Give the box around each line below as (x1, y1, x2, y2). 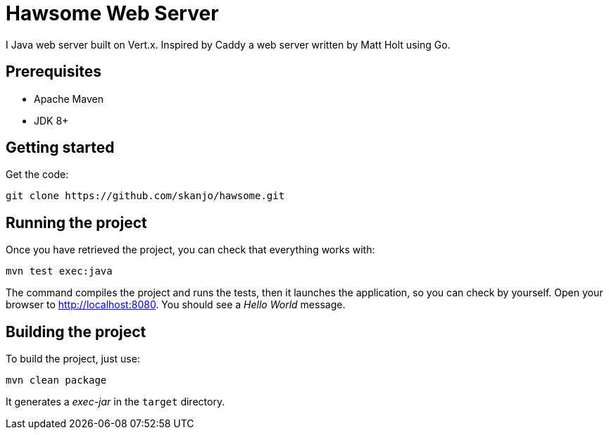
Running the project (6, 213, 147, 232)
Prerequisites (6, 63, 101, 81)
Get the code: (6, 168, 69, 181)
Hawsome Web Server (6, 1, 219, 25)
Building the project (6, 322, 146, 341)
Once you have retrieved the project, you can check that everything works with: (6, 244, 375, 256)
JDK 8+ (34, 114, 69, 127)
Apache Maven (34, 92, 103, 105)
